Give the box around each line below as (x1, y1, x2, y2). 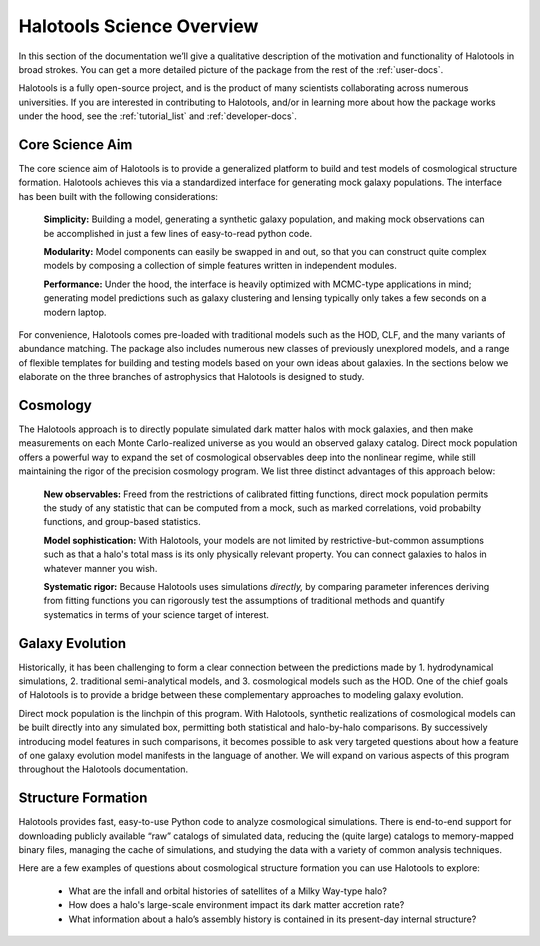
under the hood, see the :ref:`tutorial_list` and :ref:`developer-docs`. (18, 110, 297, 122)
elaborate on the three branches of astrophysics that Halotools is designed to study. (18, 371, 365, 383)
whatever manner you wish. (43, 562, 158, 574)
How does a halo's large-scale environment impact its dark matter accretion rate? (68, 899, 405, 911)
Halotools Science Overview (18, 15, 259, 37)
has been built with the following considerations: (18, 190, 219, 202)
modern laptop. (43, 306, 107, 318)
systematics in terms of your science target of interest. (43, 608, 270, 620)
